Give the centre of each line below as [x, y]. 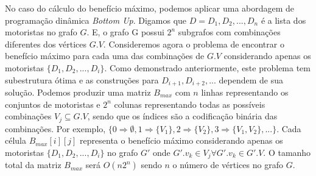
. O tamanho [287, 152]
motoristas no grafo [41, 32]
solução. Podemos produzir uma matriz [78, 92]
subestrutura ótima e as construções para [82, 79]
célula [16, 140]
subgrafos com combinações [229, 32]
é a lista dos [283, 20]
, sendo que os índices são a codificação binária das [182, 116]
